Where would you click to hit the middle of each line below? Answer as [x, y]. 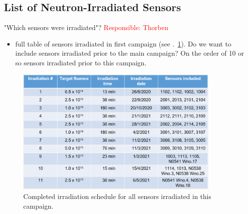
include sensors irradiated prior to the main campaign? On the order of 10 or [130, 53]
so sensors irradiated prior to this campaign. [81, 62]
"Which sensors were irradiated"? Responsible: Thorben [86, 27]
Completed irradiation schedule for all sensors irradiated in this [117, 196]
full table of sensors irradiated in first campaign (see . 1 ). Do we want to [123, 43]
